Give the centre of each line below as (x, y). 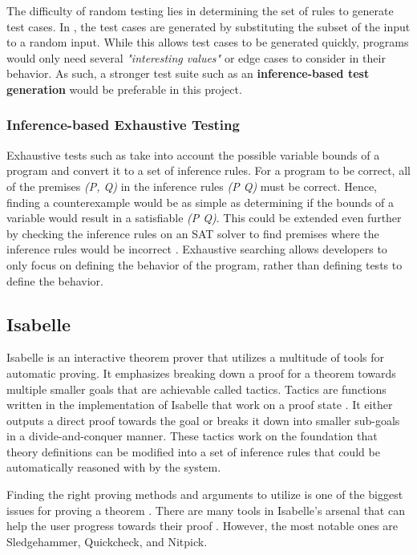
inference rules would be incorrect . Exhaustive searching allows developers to (197, 249)
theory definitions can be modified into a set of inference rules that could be (193, 451)
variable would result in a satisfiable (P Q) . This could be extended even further (204, 218)
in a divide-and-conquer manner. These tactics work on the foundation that (192, 436)
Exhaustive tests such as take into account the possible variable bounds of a (193, 154)
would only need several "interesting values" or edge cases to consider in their (196, 57)
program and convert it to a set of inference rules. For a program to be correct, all (208, 170)
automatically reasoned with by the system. (114, 467)
